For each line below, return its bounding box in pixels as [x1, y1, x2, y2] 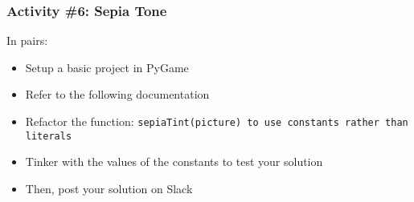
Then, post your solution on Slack [25, 180, 193, 196]
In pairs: [6, 32, 48, 49]
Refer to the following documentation [25, 86, 210, 103]
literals [25, 130, 72, 142]
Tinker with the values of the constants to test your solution [25, 153, 323, 170]
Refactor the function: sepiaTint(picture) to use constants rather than [25, 113, 408, 129]
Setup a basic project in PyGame [25, 59, 189, 75]
